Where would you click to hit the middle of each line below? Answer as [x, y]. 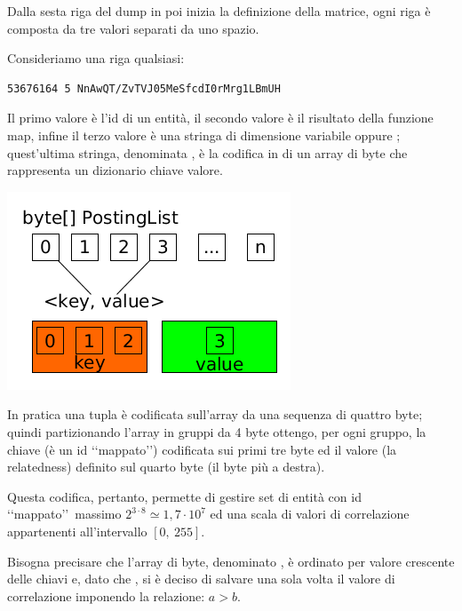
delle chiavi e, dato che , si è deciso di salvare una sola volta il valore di [201, 579]
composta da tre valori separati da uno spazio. [133, 28]
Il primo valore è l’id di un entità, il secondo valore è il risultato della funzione [220, 118]
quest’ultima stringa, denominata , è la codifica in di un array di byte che [207, 152]
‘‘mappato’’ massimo [64, 514]
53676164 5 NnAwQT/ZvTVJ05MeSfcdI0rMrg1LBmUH [144, 88]
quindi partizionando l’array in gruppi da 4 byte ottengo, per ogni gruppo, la [217, 431]
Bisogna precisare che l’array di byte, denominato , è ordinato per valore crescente [231, 561]
